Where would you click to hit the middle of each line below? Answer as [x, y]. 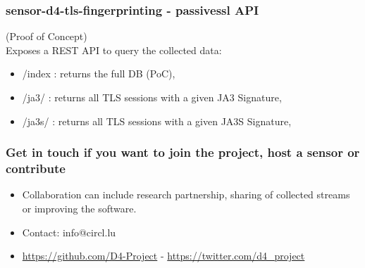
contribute [36, 168]
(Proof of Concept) [47, 36]
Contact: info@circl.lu [69, 232]
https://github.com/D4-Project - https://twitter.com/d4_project [163, 256]
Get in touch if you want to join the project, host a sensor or [183, 152]
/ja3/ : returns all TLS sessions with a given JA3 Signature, [152, 97]
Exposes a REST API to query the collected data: [114, 50]
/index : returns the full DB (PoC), [99, 74]
